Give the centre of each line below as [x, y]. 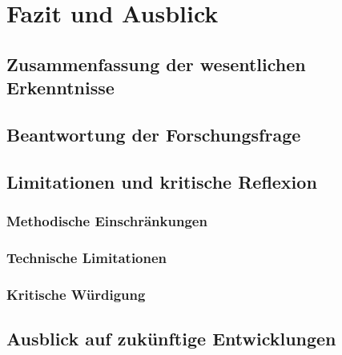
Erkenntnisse [60, 88]
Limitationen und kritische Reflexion [162, 181]
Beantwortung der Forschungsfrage [154, 134]
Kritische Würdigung [76, 294]
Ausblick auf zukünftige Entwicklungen [171, 339]
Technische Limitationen [87, 257]
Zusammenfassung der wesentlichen [156, 64]
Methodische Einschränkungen [107, 221]
